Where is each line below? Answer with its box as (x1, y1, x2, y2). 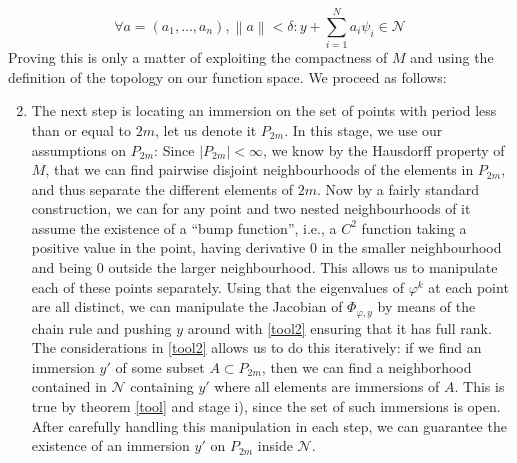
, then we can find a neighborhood (261, 356, 472, 377)
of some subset (115, 356, 205, 377)
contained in (31, 376, 107, 397)
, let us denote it (154, 119, 257, 140)
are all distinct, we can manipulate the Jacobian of (31, 296, 343, 317)
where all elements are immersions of (214, 376, 440, 397)
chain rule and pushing (31, 317, 172, 338)
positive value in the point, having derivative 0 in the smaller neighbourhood (31, 237, 502, 258)
